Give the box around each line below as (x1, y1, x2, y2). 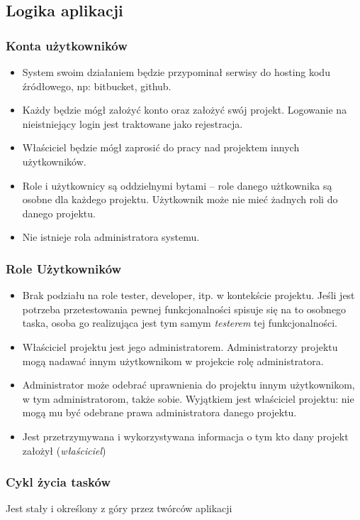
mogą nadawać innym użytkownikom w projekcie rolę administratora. (22, 353, 324, 368)
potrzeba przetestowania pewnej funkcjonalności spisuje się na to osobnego (22, 301, 347, 316)
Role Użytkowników (6, 259, 122, 277)
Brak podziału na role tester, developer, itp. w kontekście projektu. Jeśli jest (22, 288, 355, 303)
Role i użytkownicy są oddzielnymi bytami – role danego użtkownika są (22, 178, 332, 193)
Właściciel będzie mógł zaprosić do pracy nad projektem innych (22, 140, 300, 155)
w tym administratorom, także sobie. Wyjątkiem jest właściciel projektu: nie (22, 391, 354, 406)
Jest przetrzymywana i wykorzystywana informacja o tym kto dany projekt (22, 428, 349, 443)
